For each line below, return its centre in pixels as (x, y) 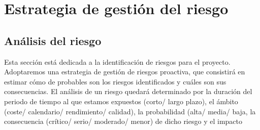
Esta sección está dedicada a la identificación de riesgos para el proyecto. (117, 61)
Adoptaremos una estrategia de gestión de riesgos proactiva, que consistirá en (125, 72)
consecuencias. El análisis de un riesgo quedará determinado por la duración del (128, 91)
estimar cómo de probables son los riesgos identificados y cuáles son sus (115, 81)
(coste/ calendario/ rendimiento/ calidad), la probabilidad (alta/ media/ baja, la (130, 111)
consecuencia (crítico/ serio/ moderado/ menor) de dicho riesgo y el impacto (123, 121)
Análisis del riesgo (53, 40)
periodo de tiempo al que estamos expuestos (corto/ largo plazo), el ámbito (121, 101)
